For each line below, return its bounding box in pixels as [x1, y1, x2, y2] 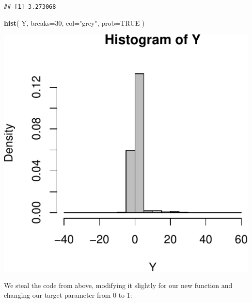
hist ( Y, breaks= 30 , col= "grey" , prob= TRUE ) [4, 17, 145, 28]
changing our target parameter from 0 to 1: [4, 290, 132, 300]
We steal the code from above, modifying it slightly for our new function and [4, 280, 233, 290]
